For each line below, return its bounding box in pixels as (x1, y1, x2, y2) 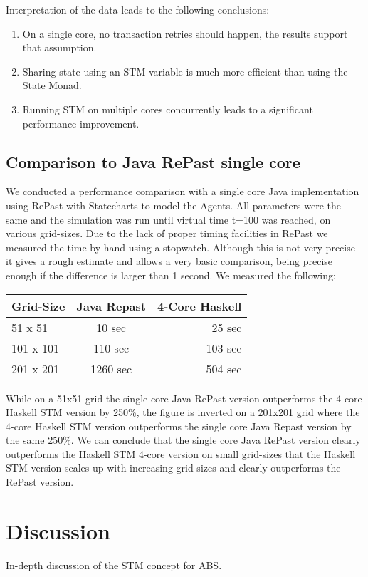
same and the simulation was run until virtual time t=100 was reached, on (6, 212, 331, 227)
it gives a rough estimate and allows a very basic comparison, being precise (6, 254, 333, 269)
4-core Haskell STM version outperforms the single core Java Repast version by (6, 418, 352, 433)
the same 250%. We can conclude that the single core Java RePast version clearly (6, 432, 361, 447)
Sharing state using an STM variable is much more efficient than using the (22, 63, 348, 78)
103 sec (206, 339, 242, 356)
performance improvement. (22, 115, 140, 130)
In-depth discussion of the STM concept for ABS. (6, 557, 222, 572)
